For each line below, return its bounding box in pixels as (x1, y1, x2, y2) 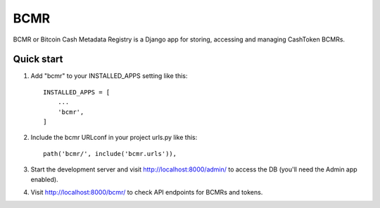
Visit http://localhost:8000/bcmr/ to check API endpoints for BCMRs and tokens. (30, 188, 263, 196)
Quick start (13, 53, 63, 65)
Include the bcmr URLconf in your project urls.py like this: (30, 134, 198, 142)
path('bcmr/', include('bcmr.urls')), (43, 150, 177, 157)
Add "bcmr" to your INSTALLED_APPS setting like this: (30, 72, 188, 80)
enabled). (30, 175, 59, 183)
